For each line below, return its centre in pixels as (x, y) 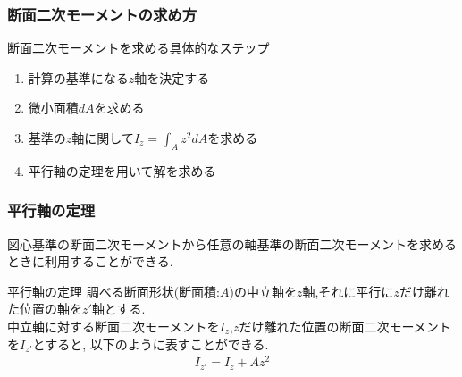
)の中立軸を (263, 291)
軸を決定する (172, 77)
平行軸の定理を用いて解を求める (122, 170)
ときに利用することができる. (90, 261)
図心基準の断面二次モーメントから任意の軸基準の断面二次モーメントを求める (232, 243)
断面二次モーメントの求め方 (102, 14)
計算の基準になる (78, 77)
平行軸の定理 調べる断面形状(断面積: (113, 291)
